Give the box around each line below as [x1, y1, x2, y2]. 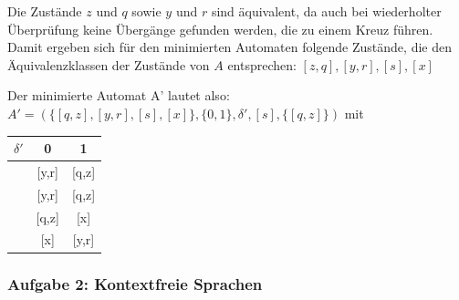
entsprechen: [227, 55, 297, 74]
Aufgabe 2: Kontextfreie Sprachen [7, 273, 263, 295]
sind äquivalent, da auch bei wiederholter [211, 2, 442, 20]
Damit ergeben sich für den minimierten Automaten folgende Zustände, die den [7, 37, 452, 57]
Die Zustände [7, 2, 82, 20]
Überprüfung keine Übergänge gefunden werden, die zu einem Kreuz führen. [7, 19, 433, 38]
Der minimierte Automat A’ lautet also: [7, 86, 230, 105]
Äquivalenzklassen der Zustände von [7, 55, 210, 74]
